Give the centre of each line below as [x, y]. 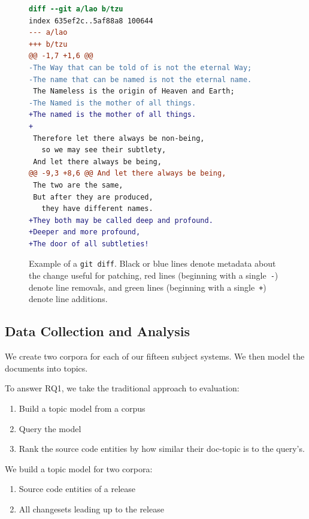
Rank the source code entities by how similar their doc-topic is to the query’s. [162, 449]
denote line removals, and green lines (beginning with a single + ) [148, 287]
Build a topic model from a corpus [82, 408]
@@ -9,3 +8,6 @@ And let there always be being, [128, 173]
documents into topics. [46, 368]
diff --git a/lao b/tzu [76, 9]
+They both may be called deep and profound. [121, 220]
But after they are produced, [93, 197]
